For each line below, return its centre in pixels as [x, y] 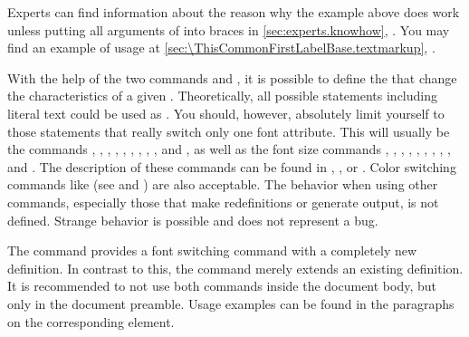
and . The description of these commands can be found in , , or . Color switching [232, 166]
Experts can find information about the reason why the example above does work [234, 12]
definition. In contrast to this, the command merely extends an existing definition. [235, 268]
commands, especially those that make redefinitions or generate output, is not [223, 202]
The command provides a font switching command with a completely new [212, 250]
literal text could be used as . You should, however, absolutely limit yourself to [226, 113]
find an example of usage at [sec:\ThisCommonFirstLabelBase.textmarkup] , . [221, 48]
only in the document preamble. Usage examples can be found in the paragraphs [231, 303]
